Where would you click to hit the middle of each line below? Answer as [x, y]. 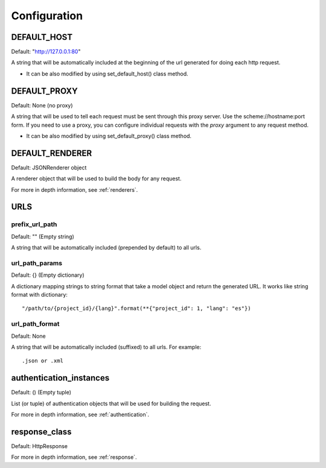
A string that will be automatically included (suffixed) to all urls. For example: [106, 347]
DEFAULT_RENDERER [52, 153]
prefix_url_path [34, 224]
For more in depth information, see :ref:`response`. [74, 457]
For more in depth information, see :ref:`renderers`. [75, 189]
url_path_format [35, 324]
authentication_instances [60, 378]
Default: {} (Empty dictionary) [48, 275]
